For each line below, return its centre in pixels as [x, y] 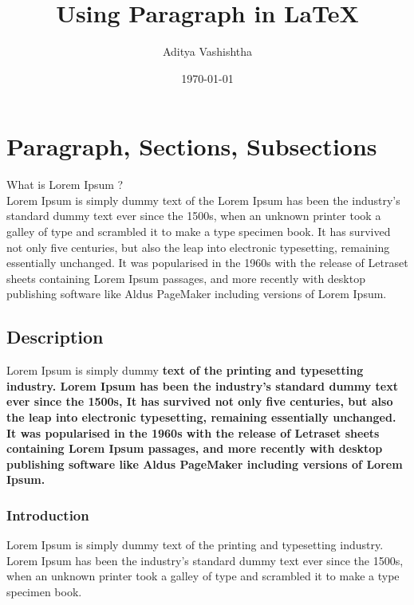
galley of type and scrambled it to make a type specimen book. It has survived [199, 232]
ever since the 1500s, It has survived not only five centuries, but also [200, 401]
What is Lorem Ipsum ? [65, 185]
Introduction [48, 515]
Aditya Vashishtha [207, 51]
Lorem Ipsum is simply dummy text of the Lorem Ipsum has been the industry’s [203, 200]
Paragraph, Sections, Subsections [192, 146]
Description [55, 337]
